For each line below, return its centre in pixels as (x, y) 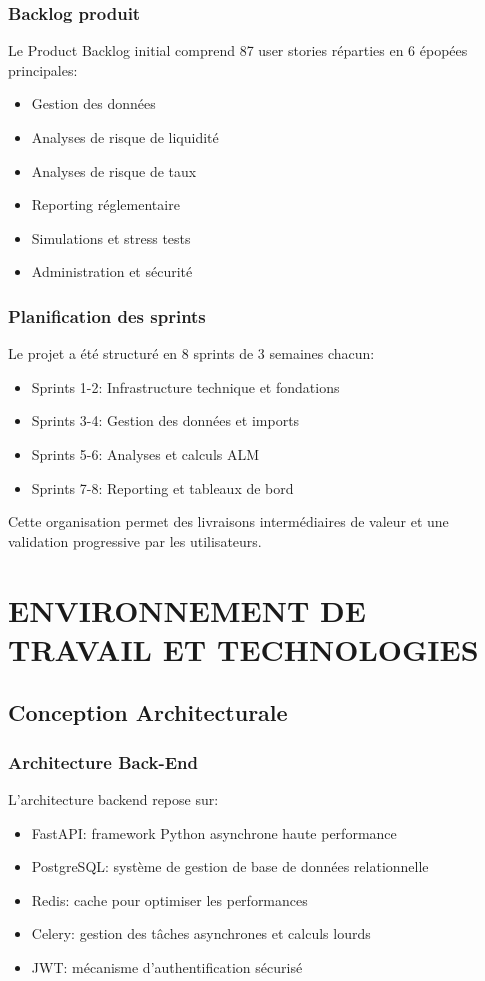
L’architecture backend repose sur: (113, 798)
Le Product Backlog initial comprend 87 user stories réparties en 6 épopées (238, 50)
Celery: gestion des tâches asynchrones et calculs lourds (201, 933)
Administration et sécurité (112, 271)
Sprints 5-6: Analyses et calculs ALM (145, 453)
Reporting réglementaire (105, 204)
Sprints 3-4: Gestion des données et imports (165, 420)
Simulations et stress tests (111, 237)
